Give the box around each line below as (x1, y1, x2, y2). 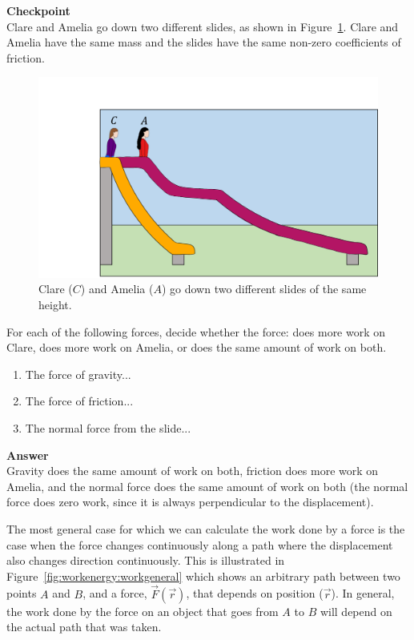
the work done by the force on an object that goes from (6, 602, 279, 619)
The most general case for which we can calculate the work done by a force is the (6, 521, 405, 537)
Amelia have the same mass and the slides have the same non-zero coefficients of (6, 34, 401, 50)
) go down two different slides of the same (161, 280, 367, 297)
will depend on (320, 602, 392, 619)
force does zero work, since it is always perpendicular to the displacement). (6, 493, 374, 510)
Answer (6, 446, 49, 463)
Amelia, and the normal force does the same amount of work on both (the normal (6, 477, 408, 494)
